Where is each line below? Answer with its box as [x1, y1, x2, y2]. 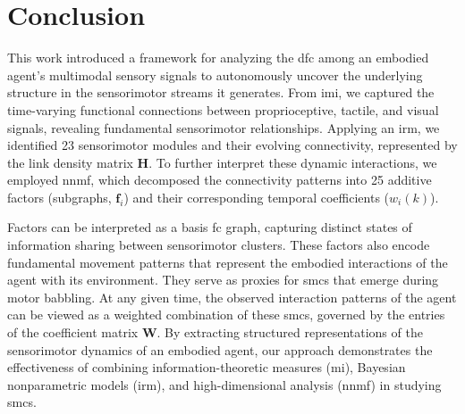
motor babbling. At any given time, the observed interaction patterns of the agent [7, 287, 457, 306]
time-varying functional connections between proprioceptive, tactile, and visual [7, 100, 439, 119]
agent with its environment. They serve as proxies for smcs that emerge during [7, 270, 439, 289]
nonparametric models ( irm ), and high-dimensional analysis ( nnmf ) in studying [7, 375, 442, 393]
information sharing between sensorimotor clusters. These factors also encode [7, 236, 430, 254]
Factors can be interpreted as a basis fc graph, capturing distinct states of [7, 218, 412, 236]
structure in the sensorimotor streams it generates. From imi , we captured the [7, 83, 435, 102]
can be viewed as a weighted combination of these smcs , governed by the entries [7, 305, 445, 324]
